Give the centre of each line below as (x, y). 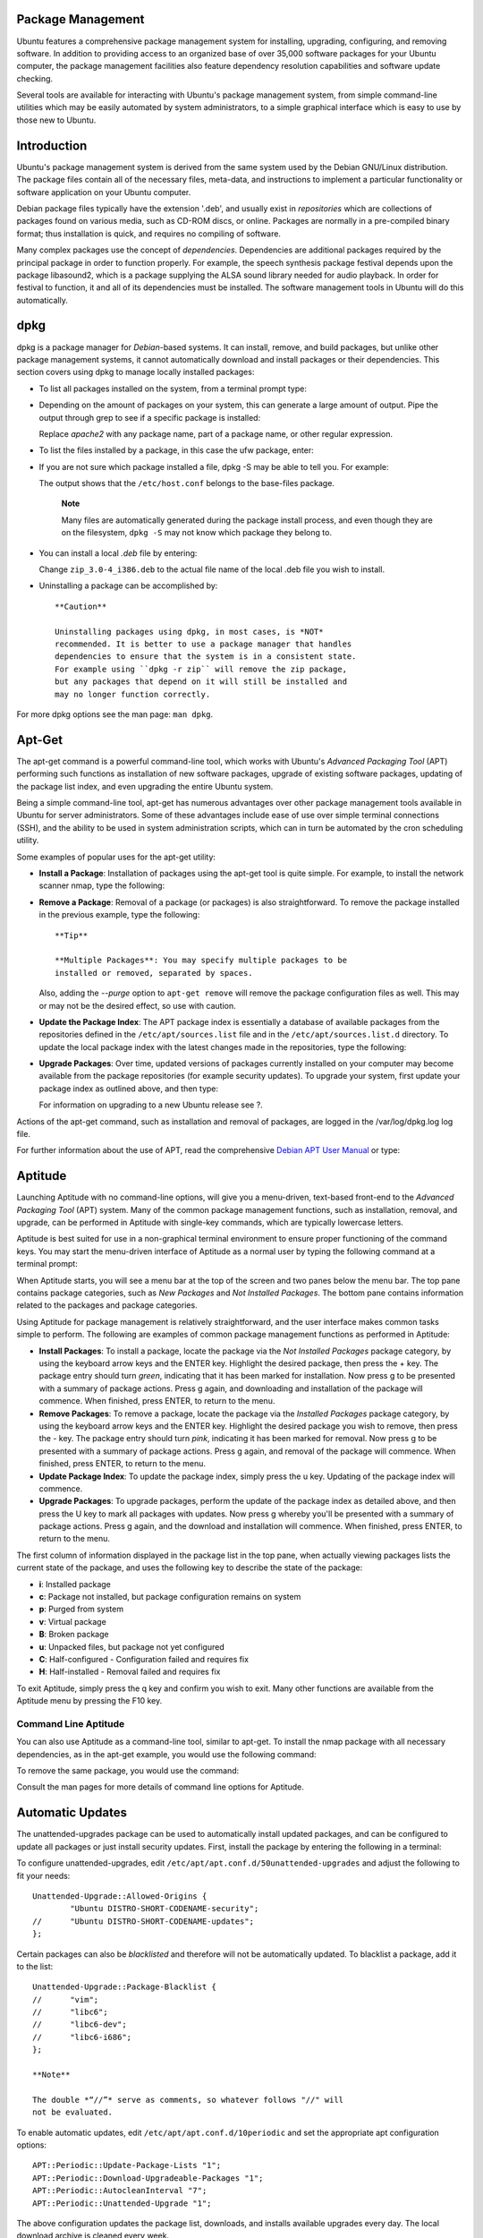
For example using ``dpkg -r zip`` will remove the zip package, (201, 669)
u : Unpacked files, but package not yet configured (131, 1646)
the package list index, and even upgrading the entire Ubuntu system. (145, 786)
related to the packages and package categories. (107, 1305)
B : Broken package (74, 1635)
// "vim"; (66, 1999)
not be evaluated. (73, 2112)
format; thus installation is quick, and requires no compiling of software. (149, 234)
